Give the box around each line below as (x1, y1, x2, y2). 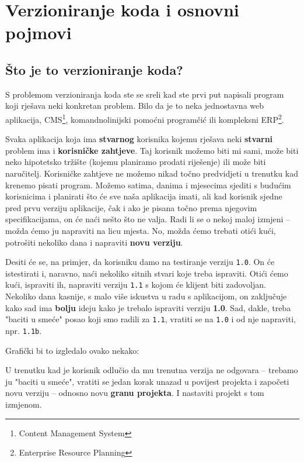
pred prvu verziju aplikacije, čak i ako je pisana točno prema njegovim (5, 201, 257, 213)
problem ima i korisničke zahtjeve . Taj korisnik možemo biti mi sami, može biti (5, 144, 299, 156)
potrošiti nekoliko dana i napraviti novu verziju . (5, 236, 183, 248)
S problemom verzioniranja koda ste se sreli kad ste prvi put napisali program (5, 88, 284, 100)
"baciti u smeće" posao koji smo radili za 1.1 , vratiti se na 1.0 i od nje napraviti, (5, 313, 296, 325)
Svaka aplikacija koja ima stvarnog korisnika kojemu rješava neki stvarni (5, 133, 273, 145)
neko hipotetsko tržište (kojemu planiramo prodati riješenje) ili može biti (5, 156, 266, 168)
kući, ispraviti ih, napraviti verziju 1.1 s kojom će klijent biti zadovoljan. (5, 278, 266, 291)
